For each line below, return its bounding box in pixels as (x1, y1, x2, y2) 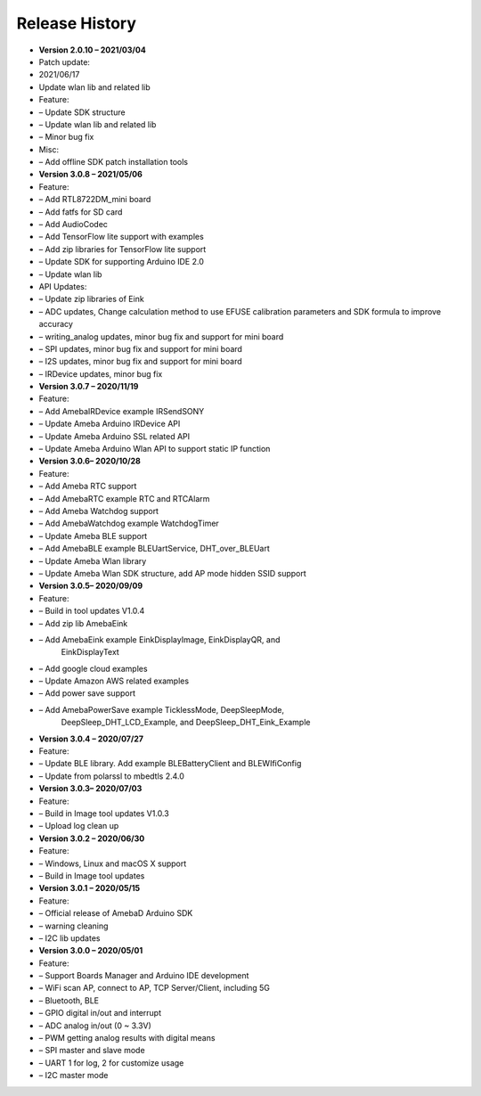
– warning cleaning (38, 920, 109, 931)
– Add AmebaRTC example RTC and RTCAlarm (38, 493, 210, 503)
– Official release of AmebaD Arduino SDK (38, 908, 193, 919)
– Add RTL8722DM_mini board (38, 194, 151, 205)
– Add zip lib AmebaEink (38, 618, 128, 628)
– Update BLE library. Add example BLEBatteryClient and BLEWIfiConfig (38, 758, 302, 769)
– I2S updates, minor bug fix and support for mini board (38, 356, 242, 367)
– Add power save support (38, 688, 135, 699)
